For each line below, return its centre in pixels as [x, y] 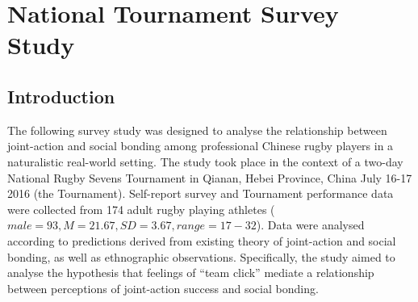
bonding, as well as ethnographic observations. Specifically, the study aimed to [201, 256]
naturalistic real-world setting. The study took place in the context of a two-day [205, 161]
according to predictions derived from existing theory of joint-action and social [202, 240]
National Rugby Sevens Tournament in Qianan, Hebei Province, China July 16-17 [210, 177]
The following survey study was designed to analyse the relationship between [197, 130]
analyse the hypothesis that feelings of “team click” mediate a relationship [191, 273]
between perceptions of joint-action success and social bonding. [163, 288]
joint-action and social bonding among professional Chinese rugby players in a [201, 146]
